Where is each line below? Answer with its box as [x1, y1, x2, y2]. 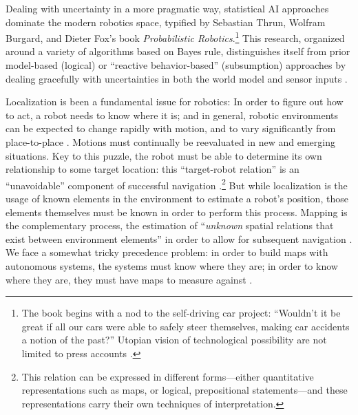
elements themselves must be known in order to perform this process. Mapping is [6, 204, 348, 219]
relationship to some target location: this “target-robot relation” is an [6, 162, 299, 176]
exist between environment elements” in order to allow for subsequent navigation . [6, 231, 352, 246]
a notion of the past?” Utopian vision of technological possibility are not [21, 332, 327, 347]
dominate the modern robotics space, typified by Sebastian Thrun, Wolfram [6, 14, 326, 29]
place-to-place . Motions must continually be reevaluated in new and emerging [6, 135, 335, 149]
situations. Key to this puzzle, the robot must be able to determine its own [6, 148, 322, 162]
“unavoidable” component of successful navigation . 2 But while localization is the [6, 175, 348, 192]
